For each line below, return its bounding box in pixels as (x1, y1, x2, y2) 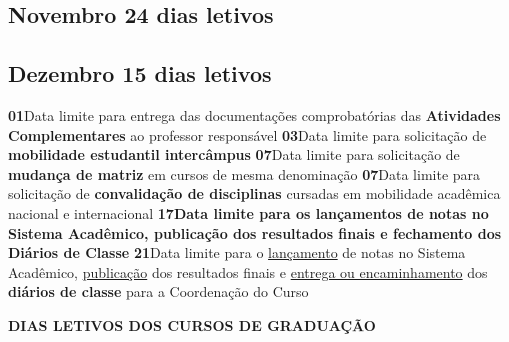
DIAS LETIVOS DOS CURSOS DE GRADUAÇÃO (8, 314, 376, 335)
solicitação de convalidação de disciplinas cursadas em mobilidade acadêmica (8, 183, 501, 204)
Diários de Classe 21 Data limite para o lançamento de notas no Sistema (8, 242, 466, 263)
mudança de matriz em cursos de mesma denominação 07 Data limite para (8, 163, 481, 184)
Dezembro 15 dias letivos (8, 58, 272, 89)
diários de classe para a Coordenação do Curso (8, 281, 309, 302)
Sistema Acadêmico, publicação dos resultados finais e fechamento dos (8, 222, 502, 243)
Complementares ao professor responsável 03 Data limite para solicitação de (8, 124, 487, 145)
